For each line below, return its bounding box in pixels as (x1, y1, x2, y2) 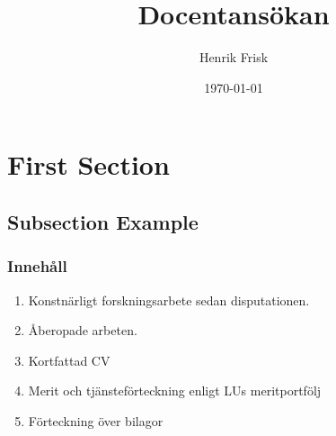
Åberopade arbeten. (28, 321, 137, 340)
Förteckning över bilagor (28, 411, 164, 430)
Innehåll (7, 255, 67, 277)
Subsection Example (7, 207, 199, 235)
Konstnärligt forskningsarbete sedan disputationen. (28, 290, 310, 309)
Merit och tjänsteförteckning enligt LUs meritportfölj (28, 381, 322, 400)
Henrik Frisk (199, 48, 269, 67)
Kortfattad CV (28, 350, 111, 369)
